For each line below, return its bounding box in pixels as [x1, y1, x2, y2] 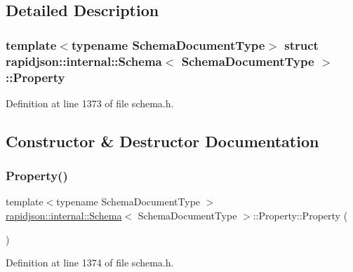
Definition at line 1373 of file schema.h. [6, 95, 174, 110]
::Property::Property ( [253, 208, 348, 223]
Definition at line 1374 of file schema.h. [6, 255, 174, 270]
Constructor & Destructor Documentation [6, 130, 319, 151]
